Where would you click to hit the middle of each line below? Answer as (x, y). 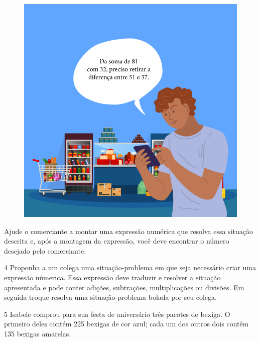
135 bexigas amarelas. (38, 333)
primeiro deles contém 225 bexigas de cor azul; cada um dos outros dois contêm (126, 324)
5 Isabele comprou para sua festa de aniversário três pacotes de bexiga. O (117, 314)
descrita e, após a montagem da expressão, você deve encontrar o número (117, 241)
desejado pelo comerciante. (45, 250)
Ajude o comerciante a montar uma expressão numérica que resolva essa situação (129, 231)
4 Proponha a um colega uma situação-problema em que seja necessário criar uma (130, 267)
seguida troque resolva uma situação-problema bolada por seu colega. (110, 297)
